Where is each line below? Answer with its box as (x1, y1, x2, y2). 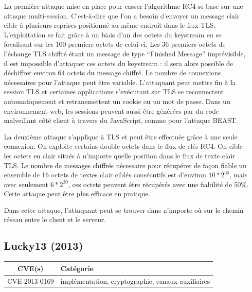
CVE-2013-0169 (7, 275, 54, 286)
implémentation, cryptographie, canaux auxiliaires (60, 275, 210, 286)
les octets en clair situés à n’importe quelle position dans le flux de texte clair (4, 150, 235, 160)
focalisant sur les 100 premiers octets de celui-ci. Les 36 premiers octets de (4, 39, 226, 49)
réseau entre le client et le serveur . (4, 214, 106, 224)
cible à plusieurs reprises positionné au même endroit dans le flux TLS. (4, 20, 216, 30)
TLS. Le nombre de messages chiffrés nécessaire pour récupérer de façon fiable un (4, 160, 247, 170)
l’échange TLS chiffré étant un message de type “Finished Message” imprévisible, (4, 48, 246, 58)
